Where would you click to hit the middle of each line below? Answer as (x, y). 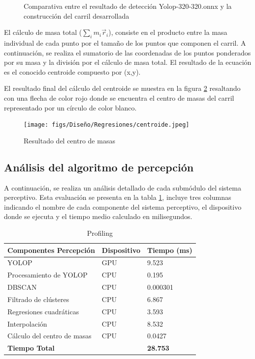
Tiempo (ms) (170, 250)
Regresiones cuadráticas (43, 311)
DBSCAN (22, 287)
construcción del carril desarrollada (77, 15)
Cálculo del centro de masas (49, 336)
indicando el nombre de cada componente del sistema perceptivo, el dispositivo (123, 207)
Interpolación (27, 323)
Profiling (100, 233)
